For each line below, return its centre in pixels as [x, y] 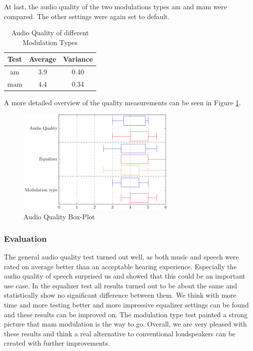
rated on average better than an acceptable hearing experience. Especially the [120, 266]
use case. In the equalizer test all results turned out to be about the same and [121, 285]
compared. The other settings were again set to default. [87, 16]
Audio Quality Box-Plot [59, 217]
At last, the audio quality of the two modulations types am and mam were [116, 6]
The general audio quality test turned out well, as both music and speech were [121, 257]
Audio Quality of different [50, 33]
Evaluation [25, 238]
